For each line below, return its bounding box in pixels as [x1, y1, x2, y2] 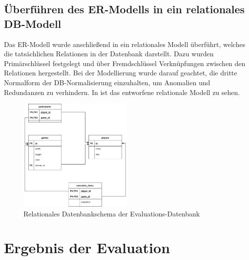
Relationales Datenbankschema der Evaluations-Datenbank [23, 208, 200, 218]
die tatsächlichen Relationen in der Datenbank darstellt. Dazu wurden [4, 48, 214, 59]
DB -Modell [4, 16, 62, 31]
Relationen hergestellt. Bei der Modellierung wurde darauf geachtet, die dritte [4, 68, 237, 78]
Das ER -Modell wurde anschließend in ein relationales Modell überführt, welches [4, 39, 246, 49]
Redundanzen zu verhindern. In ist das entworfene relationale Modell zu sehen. [4, 87, 240, 97]
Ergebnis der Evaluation [4, 237, 170, 257]
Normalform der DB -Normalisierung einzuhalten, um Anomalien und [4, 77, 210, 87]
